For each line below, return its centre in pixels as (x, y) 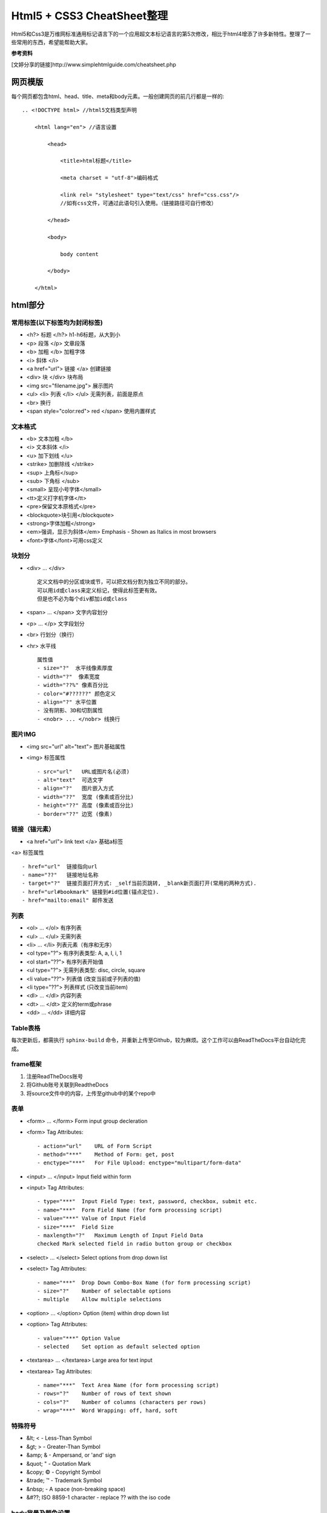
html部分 (28, 305)
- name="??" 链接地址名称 (61, 875)
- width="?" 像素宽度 (68, 677)
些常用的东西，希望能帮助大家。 (51, 42)
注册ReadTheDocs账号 (54, 1076)
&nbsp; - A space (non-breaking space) (76, 1489)
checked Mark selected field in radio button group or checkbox (135, 1244)
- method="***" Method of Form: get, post (106, 1154)
